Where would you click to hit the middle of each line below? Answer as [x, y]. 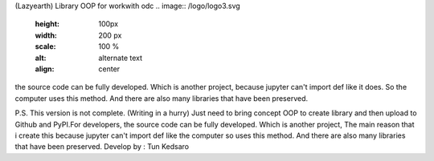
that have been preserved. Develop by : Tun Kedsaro [102, 147]
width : [46, 35]
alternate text [121, 58]
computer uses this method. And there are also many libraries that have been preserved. [162, 98]
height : [47, 24]
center [109, 69]
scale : [45, 46]
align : [45, 69]
